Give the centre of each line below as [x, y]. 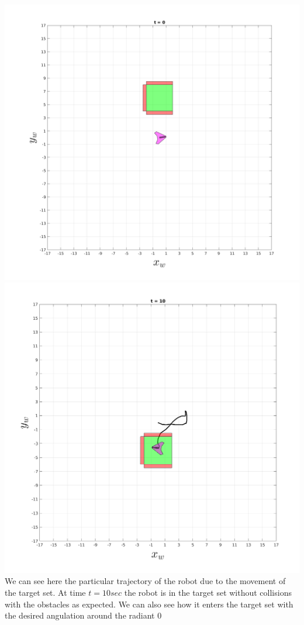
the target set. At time [45, 592]
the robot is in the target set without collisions [208, 592]
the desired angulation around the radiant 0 [83, 615]
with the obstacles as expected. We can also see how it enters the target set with [149, 604]
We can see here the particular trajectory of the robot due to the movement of [145, 581]
